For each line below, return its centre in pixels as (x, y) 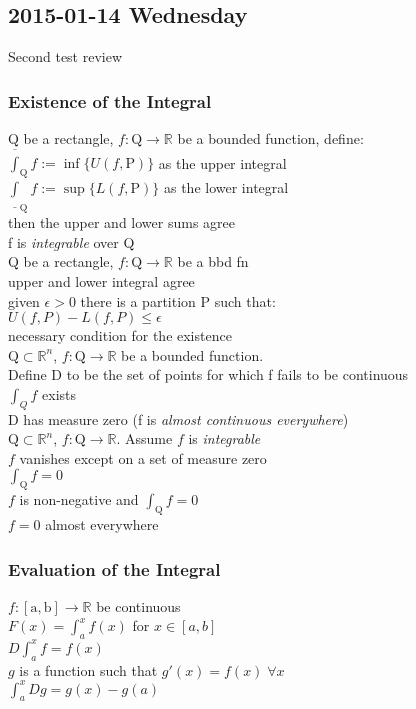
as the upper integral (222, 162)
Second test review (65, 56)
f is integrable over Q (71, 241)
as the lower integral (226, 186)
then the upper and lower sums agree (121, 222)
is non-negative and (79, 499)
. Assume (144, 438)
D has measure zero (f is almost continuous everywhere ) (178, 418)
